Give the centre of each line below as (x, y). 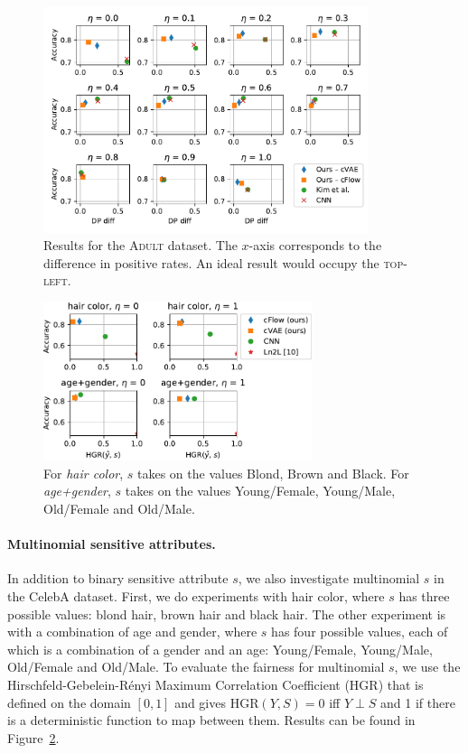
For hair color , (84, 473)
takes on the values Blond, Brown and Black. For (273, 473)
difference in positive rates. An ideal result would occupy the (211, 262)
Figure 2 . (33, 737)
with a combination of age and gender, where (132, 632)
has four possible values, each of (360, 632)
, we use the (427, 667)
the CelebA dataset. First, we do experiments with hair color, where (196, 596)
